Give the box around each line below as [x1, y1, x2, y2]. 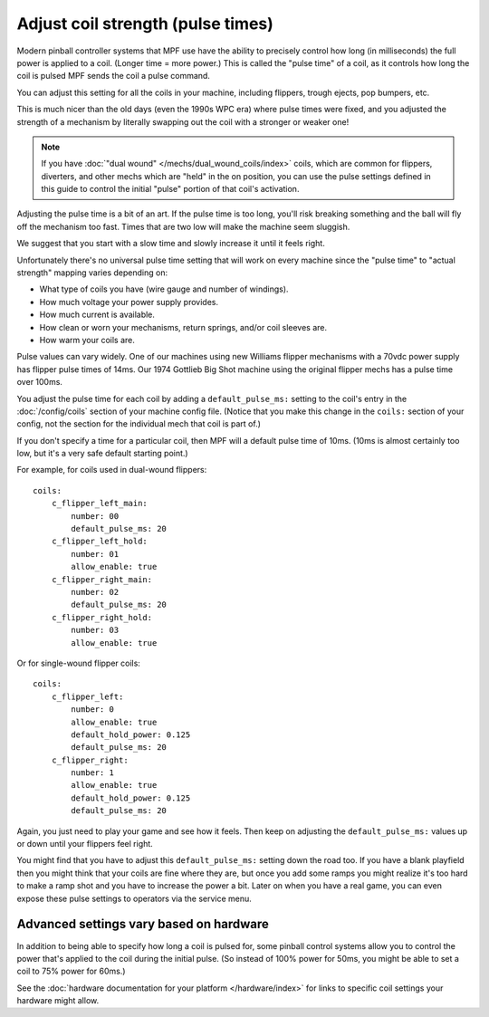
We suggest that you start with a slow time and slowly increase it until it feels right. [16, 238, 325, 249]
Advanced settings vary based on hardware [16, 916, 269, 932]
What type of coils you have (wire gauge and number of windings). [39, 283, 289, 294]
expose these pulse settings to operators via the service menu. [16, 893, 253, 904]
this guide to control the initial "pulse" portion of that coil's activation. [41, 184, 300, 195]
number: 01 [71, 549, 120, 559]
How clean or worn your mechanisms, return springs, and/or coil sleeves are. [39, 321, 328, 332]
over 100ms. [16, 377, 63, 388]
